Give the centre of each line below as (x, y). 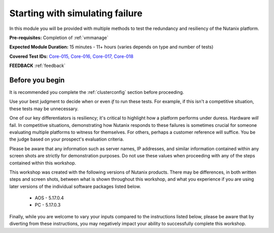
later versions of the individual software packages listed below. (75, 186)
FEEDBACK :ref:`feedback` (38, 65)
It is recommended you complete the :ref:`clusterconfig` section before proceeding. (97, 92)
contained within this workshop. (43, 163)
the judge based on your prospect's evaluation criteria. (67, 139)
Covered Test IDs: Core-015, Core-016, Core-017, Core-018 (72, 56)
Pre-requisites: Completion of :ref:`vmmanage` (59, 38)
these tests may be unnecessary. (44, 109)
